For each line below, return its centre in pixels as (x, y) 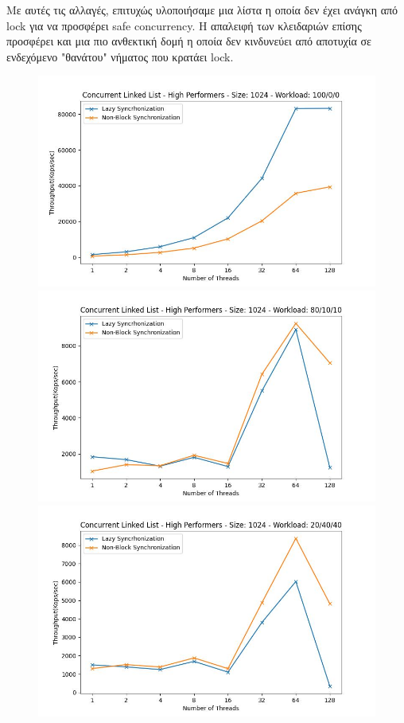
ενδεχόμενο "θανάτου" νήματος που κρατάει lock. (120, 56)
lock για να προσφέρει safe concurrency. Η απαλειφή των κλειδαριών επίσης (184, 25)
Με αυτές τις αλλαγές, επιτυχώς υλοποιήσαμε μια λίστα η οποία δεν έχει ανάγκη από (202, 10)
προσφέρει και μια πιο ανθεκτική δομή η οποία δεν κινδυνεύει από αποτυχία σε (189, 41)
